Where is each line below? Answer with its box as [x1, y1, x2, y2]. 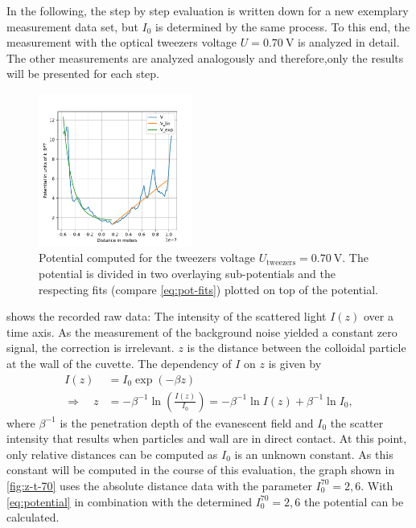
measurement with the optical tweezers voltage [6, 34, 237, 51]
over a [363, 308, 393, 325]
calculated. [6, 509, 60, 526]
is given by [268, 354, 322, 371]
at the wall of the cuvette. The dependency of [6, 354, 232, 371]
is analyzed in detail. [298, 34, 400, 51]
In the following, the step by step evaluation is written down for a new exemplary [6, 2, 409, 18]
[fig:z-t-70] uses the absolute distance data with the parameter [6, 477, 312, 493]
